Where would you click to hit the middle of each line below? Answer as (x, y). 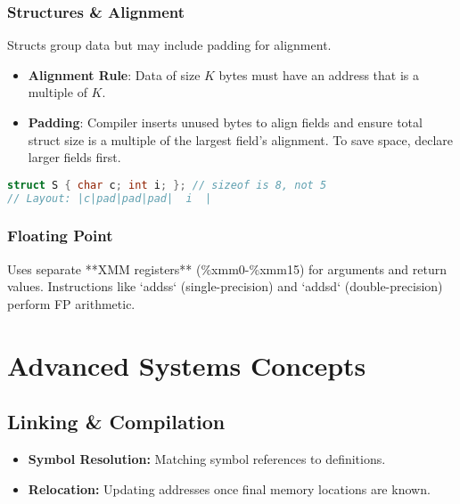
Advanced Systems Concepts (187, 365)
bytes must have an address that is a (319, 74)
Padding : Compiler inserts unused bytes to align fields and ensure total (225, 122)
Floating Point (60, 236)
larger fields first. (74, 157)
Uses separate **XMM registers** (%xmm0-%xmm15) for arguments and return (227, 268)
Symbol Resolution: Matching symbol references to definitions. (207, 459)
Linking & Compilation (116, 422)
